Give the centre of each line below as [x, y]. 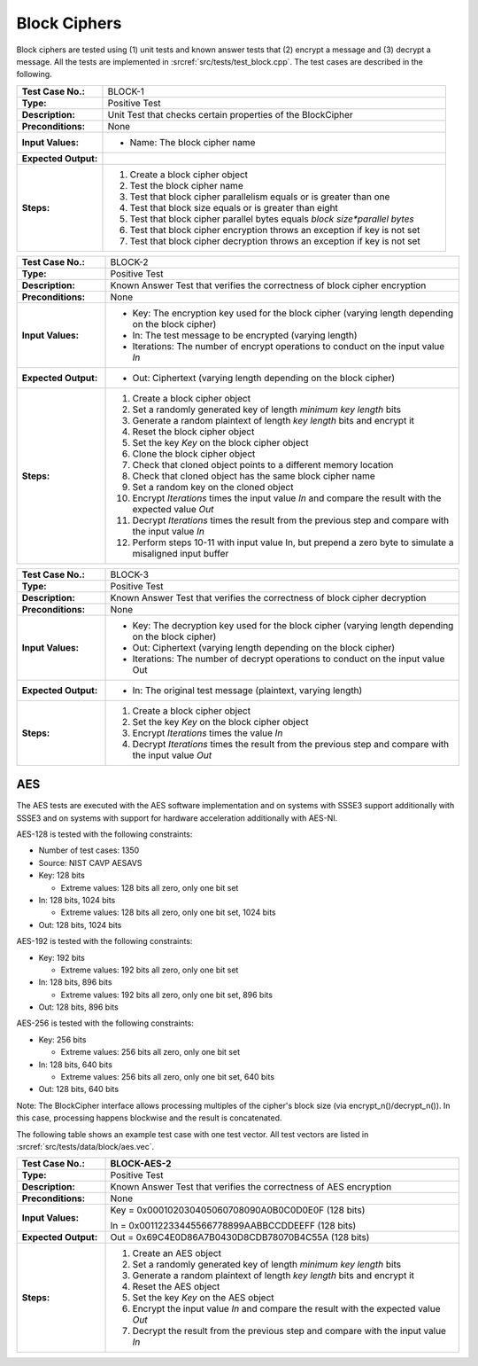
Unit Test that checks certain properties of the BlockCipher [230, 114]
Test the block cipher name [186, 185]
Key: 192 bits [62, 957]
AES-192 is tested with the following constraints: [104, 941]
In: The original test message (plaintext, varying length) [247, 690]
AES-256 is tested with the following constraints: [105, 1023]
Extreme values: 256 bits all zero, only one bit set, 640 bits [167, 1077]
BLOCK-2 [130, 261]
